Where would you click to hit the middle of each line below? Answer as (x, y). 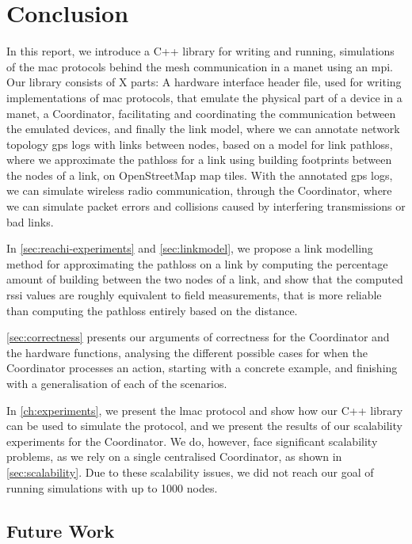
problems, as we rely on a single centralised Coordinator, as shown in (174, 457)
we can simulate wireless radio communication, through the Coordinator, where (199, 190)
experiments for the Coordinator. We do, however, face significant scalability (192, 441)
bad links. (30, 221)
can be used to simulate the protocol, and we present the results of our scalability (204, 426)
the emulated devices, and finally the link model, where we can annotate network (203, 129)
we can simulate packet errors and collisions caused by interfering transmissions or (206, 206)
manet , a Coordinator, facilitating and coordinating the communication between (201, 113)
